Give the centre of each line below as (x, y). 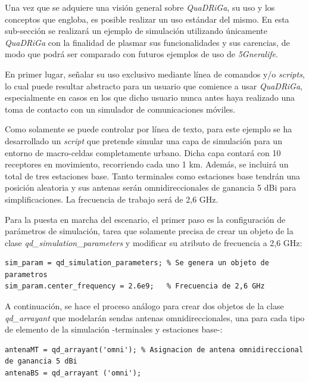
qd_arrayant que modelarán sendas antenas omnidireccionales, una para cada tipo (155, 317)
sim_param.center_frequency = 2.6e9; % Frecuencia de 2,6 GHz (135, 286)
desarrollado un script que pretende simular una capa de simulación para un (143, 140)
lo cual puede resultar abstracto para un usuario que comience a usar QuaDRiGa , (154, 86)
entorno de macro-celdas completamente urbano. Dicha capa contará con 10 (143, 152)
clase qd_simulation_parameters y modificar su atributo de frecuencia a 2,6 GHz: (154, 242)
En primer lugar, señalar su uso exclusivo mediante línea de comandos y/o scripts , (155, 74)
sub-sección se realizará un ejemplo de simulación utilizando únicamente (136, 31)
